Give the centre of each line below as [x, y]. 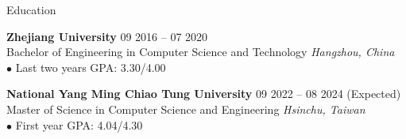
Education [31, 9]
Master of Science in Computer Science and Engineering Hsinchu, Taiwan [186, 109]
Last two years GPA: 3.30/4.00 [91, 67]
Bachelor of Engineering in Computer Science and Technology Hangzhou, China [201, 52]
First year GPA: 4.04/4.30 [79, 124]
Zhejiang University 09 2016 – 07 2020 [107, 36]
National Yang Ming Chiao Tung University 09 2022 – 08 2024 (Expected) [204, 94]
